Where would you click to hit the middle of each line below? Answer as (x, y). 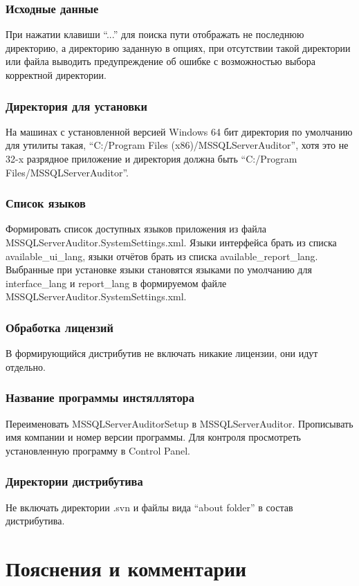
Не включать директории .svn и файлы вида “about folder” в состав (149, 507)
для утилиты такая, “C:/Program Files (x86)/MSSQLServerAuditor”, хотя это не (177, 145)
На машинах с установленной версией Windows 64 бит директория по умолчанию (179, 131)
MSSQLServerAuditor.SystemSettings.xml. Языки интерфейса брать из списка (171, 242)
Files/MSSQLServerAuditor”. (67, 172)
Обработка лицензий (59, 327)
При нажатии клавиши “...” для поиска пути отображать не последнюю (155, 34)
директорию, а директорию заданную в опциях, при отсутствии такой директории (178, 47)
